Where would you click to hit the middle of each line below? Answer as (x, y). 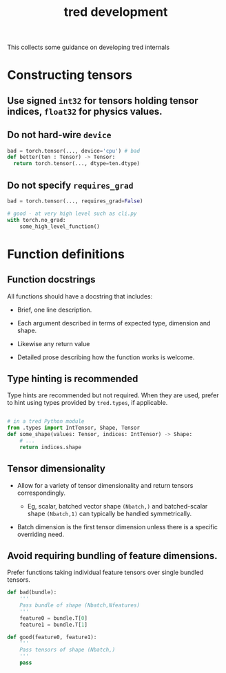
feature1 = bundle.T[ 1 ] (54, 625)
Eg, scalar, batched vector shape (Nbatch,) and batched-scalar (117, 506)
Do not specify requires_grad (70, 185)
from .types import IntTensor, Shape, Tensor (73, 428)
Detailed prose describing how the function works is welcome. (106, 357)
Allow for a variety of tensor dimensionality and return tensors (105, 485)
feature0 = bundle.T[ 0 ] (54, 618)
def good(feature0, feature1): (52, 637)
